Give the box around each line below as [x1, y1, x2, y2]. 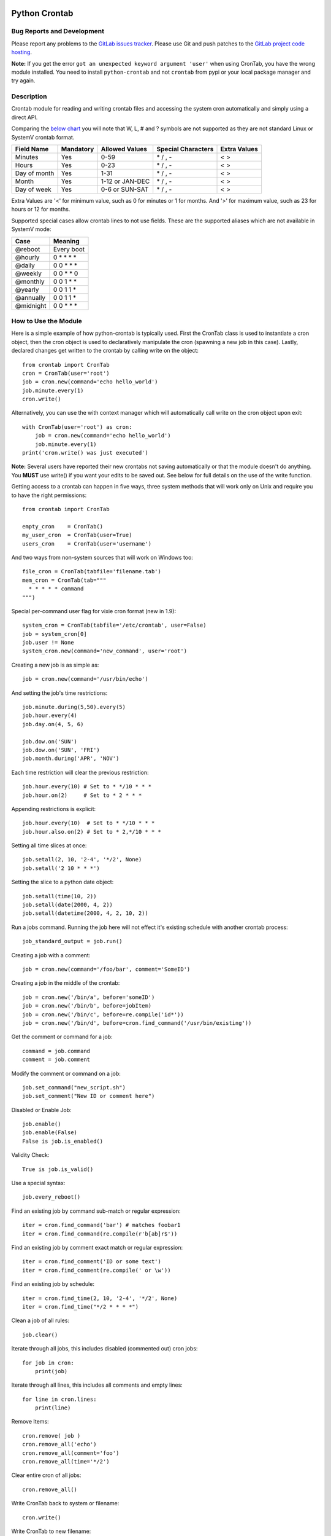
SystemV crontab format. [11, 133, 75, 141]
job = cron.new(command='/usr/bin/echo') [22, 676, 148, 683]
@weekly [15, 269, 42, 278]
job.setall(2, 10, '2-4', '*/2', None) [22, 856, 142, 863]
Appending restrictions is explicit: [11, 805, 96, 812]
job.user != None [22, 639, 74, 646]
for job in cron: [22, 1359, 74, 1366]
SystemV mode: [11, 225, 51, 233]
